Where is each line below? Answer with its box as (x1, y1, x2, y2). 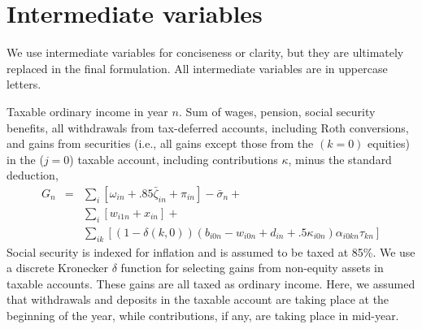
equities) (368, 135, 410, 152)
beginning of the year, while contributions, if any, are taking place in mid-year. (7, 306, 399, 323)
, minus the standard (288, 150, 392, 167)
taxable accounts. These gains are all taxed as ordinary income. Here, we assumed (7, 275, 415, 292)
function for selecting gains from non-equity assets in (120, 259, 384, 276)
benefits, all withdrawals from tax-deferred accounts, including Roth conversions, (7, 119, 409, 136)
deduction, (7, 167, 59, 184)
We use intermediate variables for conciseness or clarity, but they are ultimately (7, 44, 404, 61)
